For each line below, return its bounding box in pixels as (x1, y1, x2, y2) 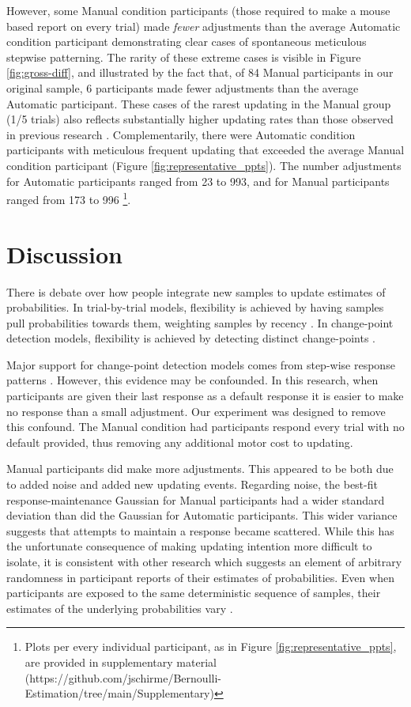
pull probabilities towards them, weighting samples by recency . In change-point (6, 314, 394, 331)
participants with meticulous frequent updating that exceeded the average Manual (6, 142, 405, 158)
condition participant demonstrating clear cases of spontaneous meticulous (6, 33, 367, 50)
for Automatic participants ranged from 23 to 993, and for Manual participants (6, 172, 390, 189)
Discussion (6, 237, 123, 270)
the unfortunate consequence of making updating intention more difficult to (6, 538, 372, 554)
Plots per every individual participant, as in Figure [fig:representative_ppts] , (25, 638, 397, 655)
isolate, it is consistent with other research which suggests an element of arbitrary (6, 554, 402, 569)
